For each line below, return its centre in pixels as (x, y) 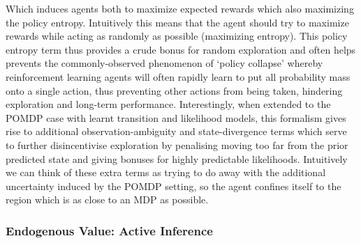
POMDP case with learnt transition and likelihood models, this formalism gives (176, 117)
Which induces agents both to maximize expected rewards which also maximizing (180, 8)
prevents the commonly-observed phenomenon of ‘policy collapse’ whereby (164, 63)
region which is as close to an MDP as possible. (107, 199)
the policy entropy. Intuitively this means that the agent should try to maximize (177, 22)
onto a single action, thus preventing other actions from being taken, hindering (174, 90)
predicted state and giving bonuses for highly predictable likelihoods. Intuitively (177, 158)
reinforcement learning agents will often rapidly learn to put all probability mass (178, 76)
